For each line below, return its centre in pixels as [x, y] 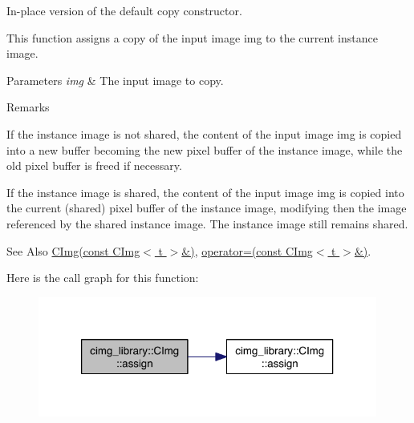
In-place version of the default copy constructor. [124, 10]
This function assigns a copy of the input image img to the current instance [192, 37]
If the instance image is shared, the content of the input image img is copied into [205, 192]
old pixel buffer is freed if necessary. [94, 165]
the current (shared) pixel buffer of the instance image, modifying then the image [207, 208]
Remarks [28, 107]
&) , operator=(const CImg [247, 250]
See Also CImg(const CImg [73, 250]
